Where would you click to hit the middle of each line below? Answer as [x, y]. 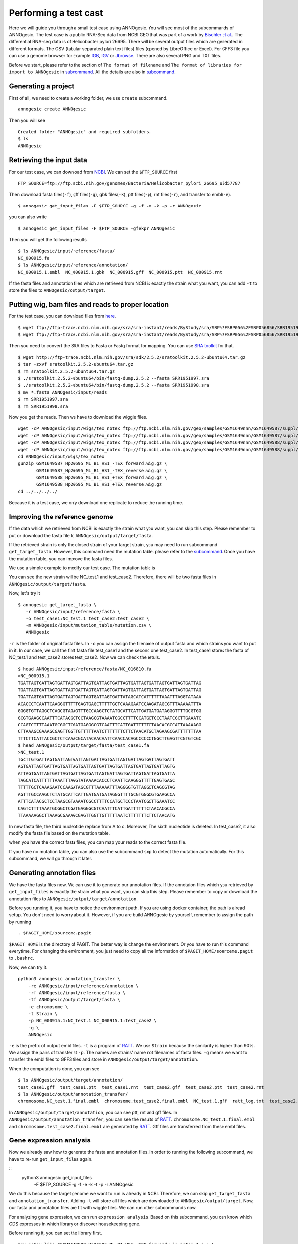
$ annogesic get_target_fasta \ [57, 604]
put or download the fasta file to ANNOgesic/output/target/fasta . [81, 535]
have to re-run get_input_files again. [51, 1159]
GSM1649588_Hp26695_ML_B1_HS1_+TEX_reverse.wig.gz [99, 484]
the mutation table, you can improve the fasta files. [61, 559]
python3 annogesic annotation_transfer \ [69, 979]
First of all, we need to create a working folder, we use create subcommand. [88, 98]
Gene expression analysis [50, 1140]
